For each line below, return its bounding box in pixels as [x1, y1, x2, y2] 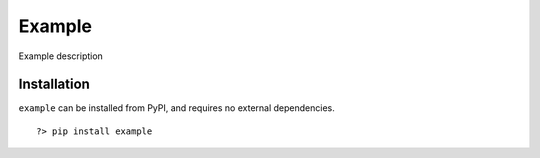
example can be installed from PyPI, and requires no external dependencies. [18, 102, 335, 114]
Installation [18, 76, 90, 93]
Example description [18, 50, 104, 62]
